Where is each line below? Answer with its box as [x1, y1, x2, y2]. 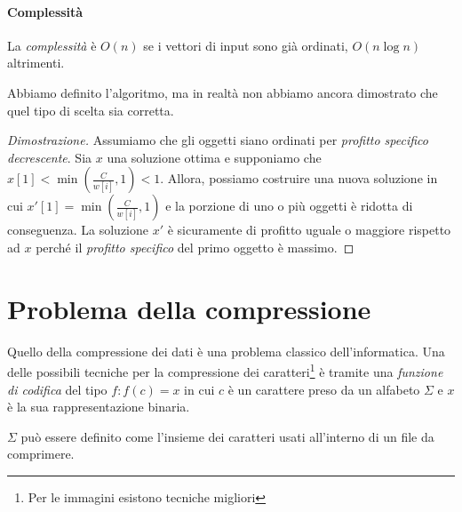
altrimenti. [7, 53, 65, 72]
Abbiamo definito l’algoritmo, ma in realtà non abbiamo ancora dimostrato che [7, 83, 438, 101]
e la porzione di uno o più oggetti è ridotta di [165, 196, 413, 215]
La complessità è [7, 36, 97, 54]
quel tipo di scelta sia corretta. [7, 100, 174, 119]
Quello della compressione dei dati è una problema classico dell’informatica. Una [7, 341, 445, 360]
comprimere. [7, 444, 75, 463]
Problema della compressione [7, 290, 371, 326]
